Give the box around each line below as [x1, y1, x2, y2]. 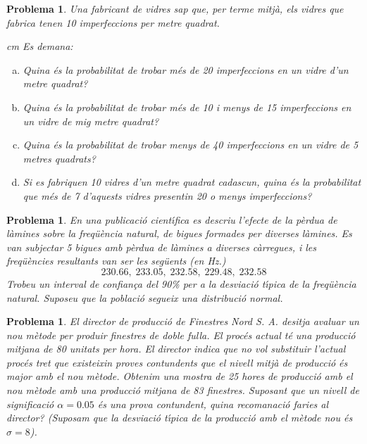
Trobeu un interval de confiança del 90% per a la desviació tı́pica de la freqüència [6, 276, 356, 291]
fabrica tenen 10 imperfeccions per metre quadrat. [6, 15, 220, 30]
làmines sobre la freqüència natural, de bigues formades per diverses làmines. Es [6, 226, 352, 241]
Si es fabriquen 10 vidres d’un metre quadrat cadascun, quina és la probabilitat [23, 175, 361, 189]
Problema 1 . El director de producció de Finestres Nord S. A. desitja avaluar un [6, 314, 359, 329]
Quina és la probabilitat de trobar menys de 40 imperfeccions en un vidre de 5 [23, 137, 359, 152]
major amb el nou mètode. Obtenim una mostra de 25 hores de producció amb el [6, 369, 353, 383]
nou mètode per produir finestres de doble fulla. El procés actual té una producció [6, 327, 356, 342]
